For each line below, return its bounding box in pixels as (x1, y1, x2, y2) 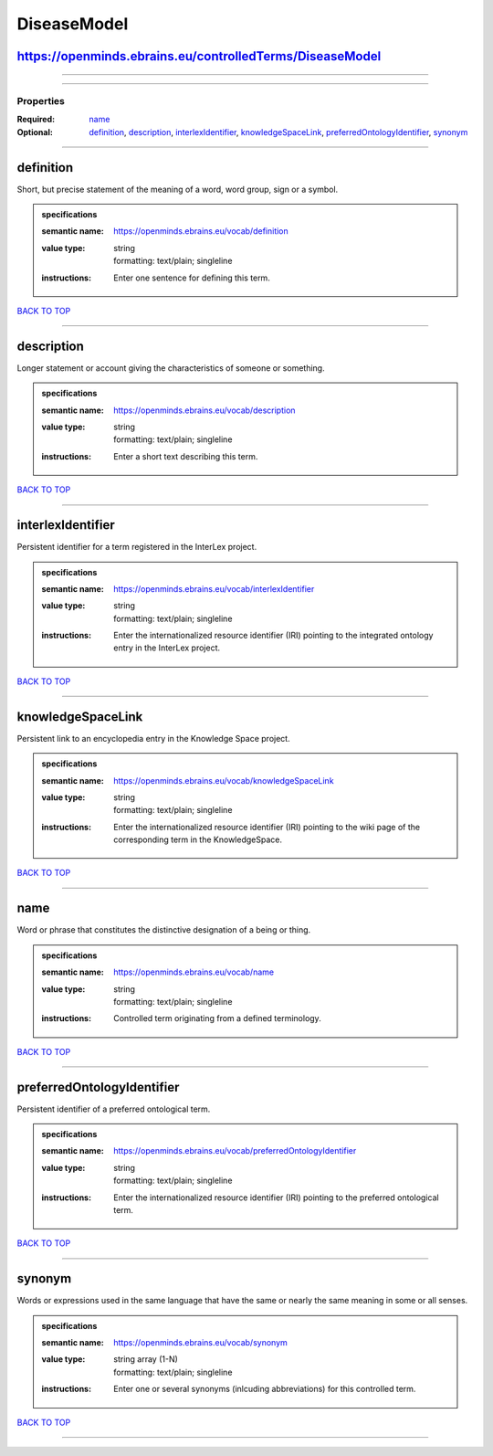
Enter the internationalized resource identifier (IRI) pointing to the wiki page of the (113, 821, 420, 832)
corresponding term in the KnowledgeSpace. (113, 834, 283, 845)
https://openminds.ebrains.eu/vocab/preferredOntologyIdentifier (113, 1145, 357, 1156)
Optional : (16, 126, 54, 137)
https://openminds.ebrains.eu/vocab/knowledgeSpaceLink (113, 775, 334, 786)
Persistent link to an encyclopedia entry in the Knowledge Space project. (16, 733, 291, 744)
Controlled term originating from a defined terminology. (113, 1013, 321, 1024)
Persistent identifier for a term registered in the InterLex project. (16, 542, 257, 553)
